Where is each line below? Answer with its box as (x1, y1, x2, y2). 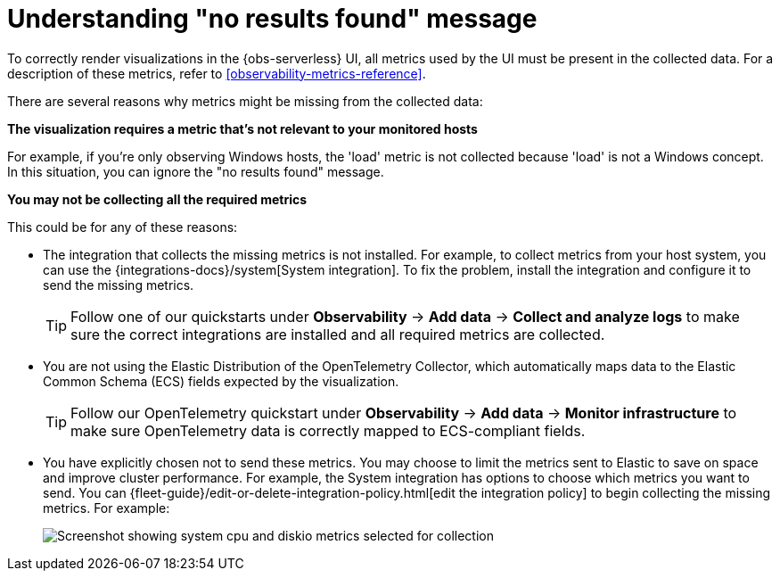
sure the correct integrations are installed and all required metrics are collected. (70, 325, 605, 343)
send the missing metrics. (43, 277, 194, 293)
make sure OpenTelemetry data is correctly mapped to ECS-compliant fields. (70, 421, 586, 440)
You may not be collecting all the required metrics (7, 191, 308, 207)
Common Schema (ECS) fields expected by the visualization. (43, 373, 399, 389)
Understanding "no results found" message (7, 4, 538, 34)
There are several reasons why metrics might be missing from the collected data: (7, 93, 483, 109)
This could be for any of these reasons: (7, 219, 238, 235)
